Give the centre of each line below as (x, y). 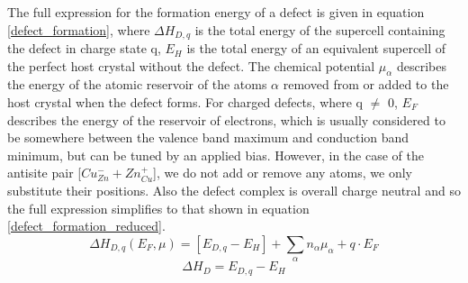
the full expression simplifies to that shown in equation (158, 208)
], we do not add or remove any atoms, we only (283, 173)
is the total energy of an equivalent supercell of (316, 48)
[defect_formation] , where (79, 29)
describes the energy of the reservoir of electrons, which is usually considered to (226, 119)
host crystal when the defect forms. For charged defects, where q (185, 102)
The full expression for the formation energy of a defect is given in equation (216, 12)
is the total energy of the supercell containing (320, 29)
